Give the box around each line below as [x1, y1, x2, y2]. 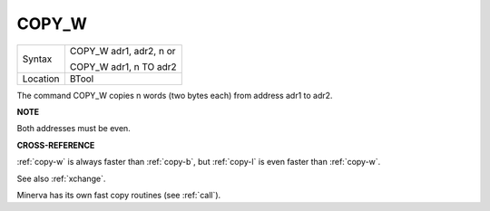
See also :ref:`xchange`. [16, 173, 106, 184]
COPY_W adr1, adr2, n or [69, 44, 176, 57]
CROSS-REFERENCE [16, 139, 95, 150]
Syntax [22, 53, 53, 65]
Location [22, 72, 60, 85]
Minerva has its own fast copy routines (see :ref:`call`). [16, 189, 221, 200]
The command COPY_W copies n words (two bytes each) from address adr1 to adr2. [16, 90, 333, 101]
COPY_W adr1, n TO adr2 [69, 60, 177, 72]
